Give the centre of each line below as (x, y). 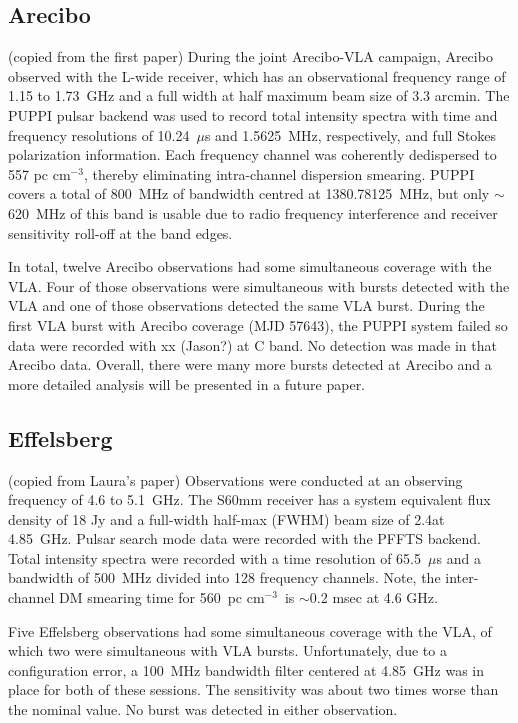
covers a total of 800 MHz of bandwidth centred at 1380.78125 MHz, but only (249, 193)
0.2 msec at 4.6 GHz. (373, 597)
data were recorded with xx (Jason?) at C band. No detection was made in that (252, 344)
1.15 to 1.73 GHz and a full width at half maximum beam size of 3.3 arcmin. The (259, 95)
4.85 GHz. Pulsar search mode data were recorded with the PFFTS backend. (244, 538)
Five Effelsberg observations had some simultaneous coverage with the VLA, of (250, 630)
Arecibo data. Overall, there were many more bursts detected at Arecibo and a (250, 364)
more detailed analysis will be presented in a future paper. (187, 383)
